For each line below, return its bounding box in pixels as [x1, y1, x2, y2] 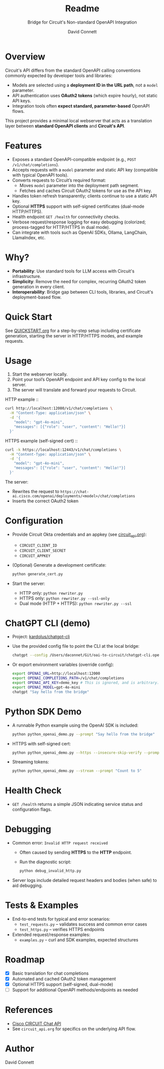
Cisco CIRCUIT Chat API [12, 1021, 61, 1027]
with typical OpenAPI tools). [12, 172, 69, 178]
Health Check [5, 785, 62, 796]
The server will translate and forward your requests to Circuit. [12, 387, 137, 393]
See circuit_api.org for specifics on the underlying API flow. [12, 1026, 136, 1032]
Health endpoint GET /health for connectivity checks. [12, 214, 120, 219]
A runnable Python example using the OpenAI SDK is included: [12, 722, 139, 728]
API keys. [12, 98, 31, 104]
